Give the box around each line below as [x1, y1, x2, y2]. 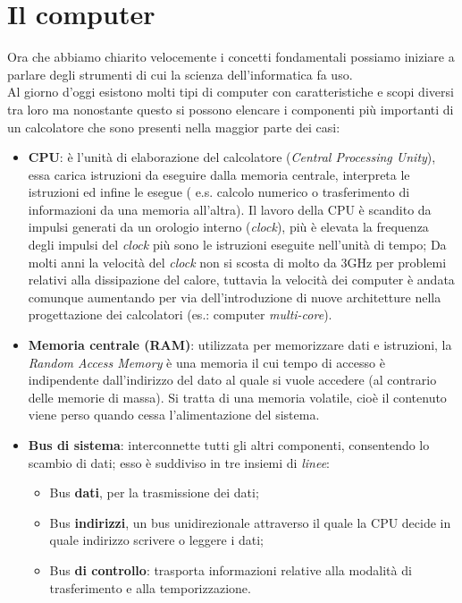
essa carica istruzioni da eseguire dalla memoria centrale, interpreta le [28, 165, 410, 183]
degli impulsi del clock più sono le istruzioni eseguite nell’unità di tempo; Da [28, 235, 447, 254]
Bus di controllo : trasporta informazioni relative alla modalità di [49, 560, 412, 579]
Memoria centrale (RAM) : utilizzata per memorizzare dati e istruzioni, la [28, 335, 452, 354]
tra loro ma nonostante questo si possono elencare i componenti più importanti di [7, 99, 454, 118]
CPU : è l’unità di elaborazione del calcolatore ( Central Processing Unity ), [28, 148, 436, 166]
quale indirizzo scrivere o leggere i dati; [49, 531, 264, 549]
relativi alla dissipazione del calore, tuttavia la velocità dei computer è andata [28, 270, 455, 289]
